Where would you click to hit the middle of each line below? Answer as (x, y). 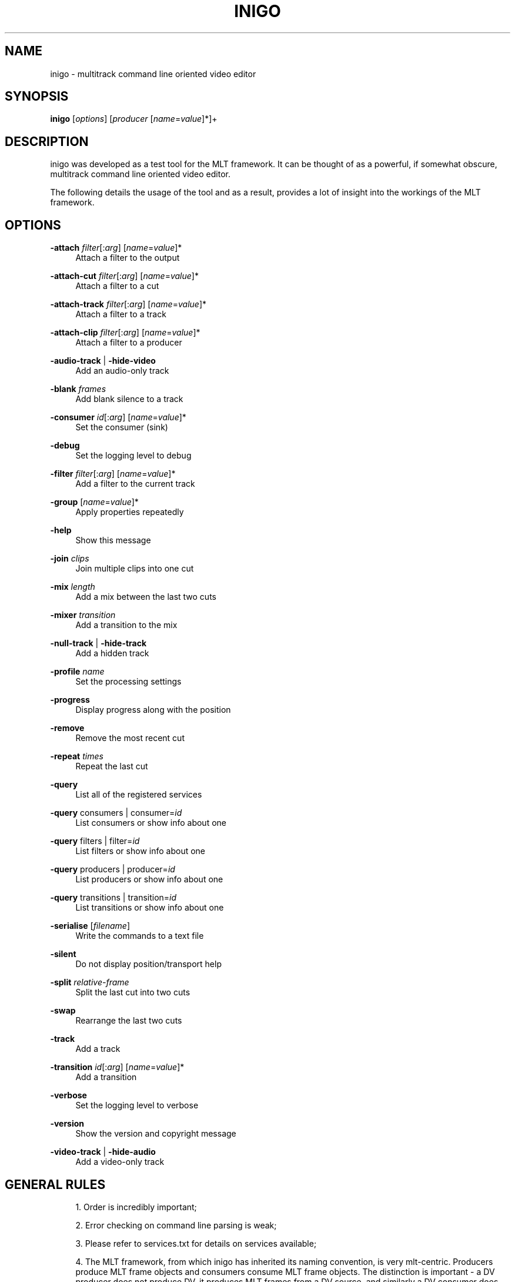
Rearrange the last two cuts (129, 1021)
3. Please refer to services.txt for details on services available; (196, 1243)
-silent (63, 954)
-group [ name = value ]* (94, 502)
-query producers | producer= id (113, 869)
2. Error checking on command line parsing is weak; (176, 1225)
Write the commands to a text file (140, 936)
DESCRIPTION (47, 141)
